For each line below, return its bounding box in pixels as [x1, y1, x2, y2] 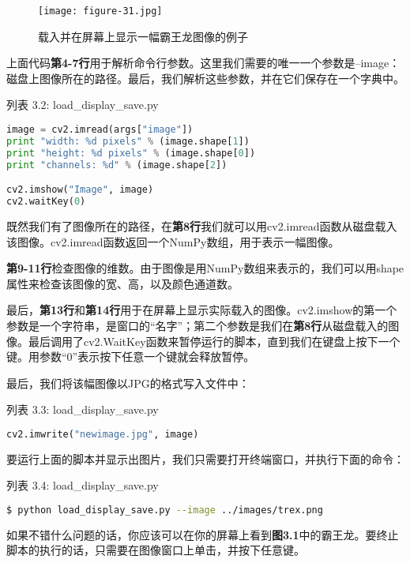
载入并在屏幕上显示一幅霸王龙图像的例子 [38, 28, 248, 44]
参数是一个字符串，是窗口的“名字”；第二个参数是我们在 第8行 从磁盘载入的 [6, 317, 389, 333]
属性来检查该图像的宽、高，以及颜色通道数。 [6, 275, 239, 291]
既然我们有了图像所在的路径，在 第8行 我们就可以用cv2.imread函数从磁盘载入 [6, 217, 397, 234]
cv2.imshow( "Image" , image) [6, 184, 154, 196]
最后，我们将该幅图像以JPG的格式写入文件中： [6, 374, 250, 391]
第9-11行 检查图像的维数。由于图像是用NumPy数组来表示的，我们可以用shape [6, 260, 404, 276]
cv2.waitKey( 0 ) [6, 196, 86, 208]
